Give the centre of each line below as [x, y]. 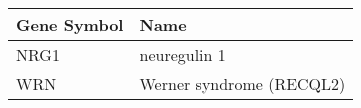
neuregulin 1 [182, 54]
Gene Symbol [70, 24]
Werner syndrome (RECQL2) [242, 83]
